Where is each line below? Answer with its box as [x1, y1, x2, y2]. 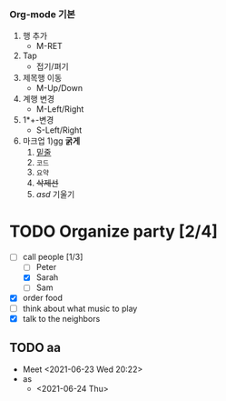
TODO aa [9, 340, 62, 356]
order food [22, 293, 64, 304]
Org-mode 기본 [9, 7, 75, 20]
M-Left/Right [35, 104, 84, 115]
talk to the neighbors [22, 313, 101, 324]
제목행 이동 [22, 73, 63, 84]
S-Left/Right [35, 125, 83, 135]
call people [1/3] [22, 252, 84, 263]
